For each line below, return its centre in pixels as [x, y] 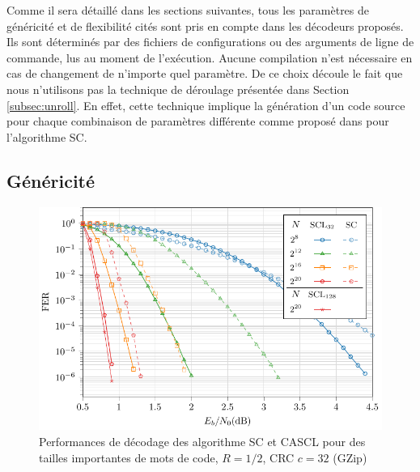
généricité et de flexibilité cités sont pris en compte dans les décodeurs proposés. [205, 26]
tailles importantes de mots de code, [129, 457]
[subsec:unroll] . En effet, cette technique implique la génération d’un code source [206, 105]
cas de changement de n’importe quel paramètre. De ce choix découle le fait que [205, 73]
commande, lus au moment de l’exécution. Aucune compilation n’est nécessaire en [210, 57]
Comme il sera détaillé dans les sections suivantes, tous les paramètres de [188, 10]
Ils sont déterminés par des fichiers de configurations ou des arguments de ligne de [210, 42]
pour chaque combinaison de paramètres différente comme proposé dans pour [198, 121]
